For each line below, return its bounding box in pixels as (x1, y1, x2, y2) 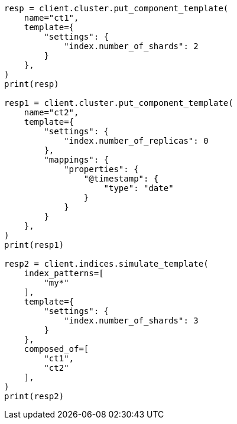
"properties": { (64, 164, 139, 174)
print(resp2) (4, 391, 64, 401)
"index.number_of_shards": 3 (64, 316, 199, 325)
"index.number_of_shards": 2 (64, 41, 199, 51)
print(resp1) (4, 240, 64, 250)
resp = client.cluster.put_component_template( (4, 4, 229, 13)
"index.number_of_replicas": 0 (64, 136, 209, 145)
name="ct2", (24, 108, 79, 117)
